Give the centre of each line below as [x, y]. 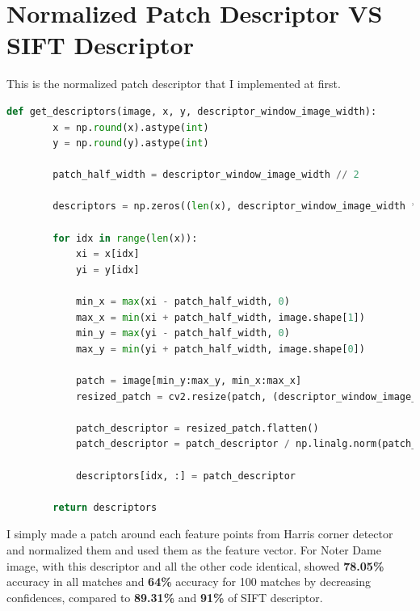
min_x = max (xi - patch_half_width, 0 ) [183, 302]
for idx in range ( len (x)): [125, 238]
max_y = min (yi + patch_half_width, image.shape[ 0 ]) [220, 349]
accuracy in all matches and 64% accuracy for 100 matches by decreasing [189, 582]
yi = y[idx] [107, 270]
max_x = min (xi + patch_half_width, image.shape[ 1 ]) [220, 317]
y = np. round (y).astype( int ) [131, 143]
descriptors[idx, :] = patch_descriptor [185, 476]
